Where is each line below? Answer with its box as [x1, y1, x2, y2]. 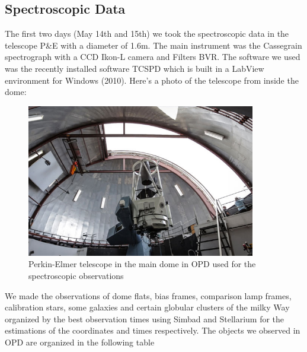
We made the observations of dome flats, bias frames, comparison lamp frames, [5, 289, 292, 302]
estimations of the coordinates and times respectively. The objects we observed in [5, 324, 300, 337]
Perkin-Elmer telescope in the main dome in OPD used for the [28, 258, 256, 270]
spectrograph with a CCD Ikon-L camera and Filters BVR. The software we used [5, 50, 300, 63]
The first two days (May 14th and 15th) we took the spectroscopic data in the [5, 27, 289, 40]
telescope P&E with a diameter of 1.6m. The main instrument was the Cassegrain [5, 39, 302, 51]
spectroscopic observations [28, 269, 124, 281]
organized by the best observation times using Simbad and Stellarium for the [5, 312, 284, 325]
